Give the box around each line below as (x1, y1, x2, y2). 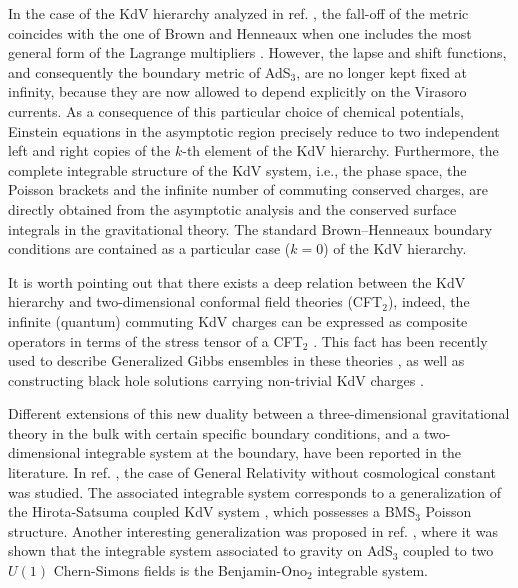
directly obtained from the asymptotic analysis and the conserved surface (8, 198, 457, 219)
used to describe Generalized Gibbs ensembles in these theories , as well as (8, 350, 465, 371)
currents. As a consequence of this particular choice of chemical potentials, (8, 100, 464, 121)
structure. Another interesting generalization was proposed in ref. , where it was (8, 520, 498, 541)
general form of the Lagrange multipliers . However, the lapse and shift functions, (8, 42, 507, 63)
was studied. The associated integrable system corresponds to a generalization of (8, 481, 502, 502)
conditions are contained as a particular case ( (8, 238, 291, 259)
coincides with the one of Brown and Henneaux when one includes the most (8, 22, 472, 43)
